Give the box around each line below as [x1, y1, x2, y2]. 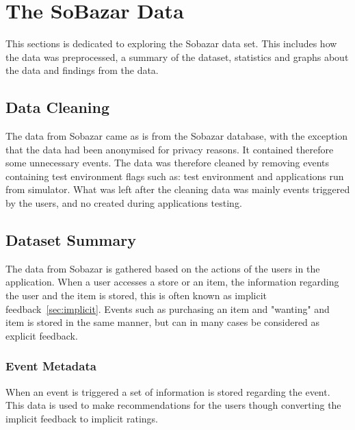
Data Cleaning [5, 97, 109, 118]
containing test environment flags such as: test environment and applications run [5, 168, 344, 183]
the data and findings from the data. [5, 63, 159, 77]
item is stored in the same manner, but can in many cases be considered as [5, 315, 320, 329]
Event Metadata [5, 357, 96, 375]
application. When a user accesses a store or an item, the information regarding [5, 275, 339, 289]
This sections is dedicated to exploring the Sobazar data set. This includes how [5, 36, 337, 51]
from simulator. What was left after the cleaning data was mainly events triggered [5, 182, 350, 197]
